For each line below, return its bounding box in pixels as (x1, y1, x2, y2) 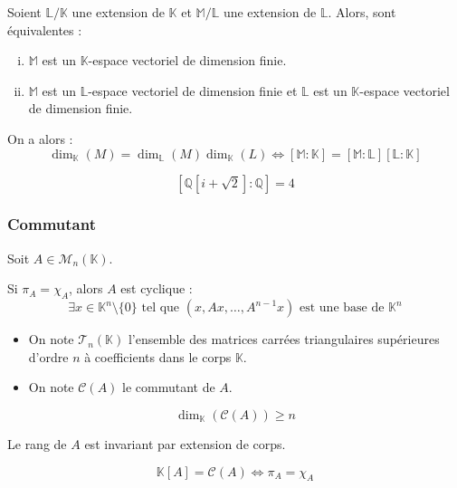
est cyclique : (120, 279, 193, 298)
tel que (141, 301, 180, 315)
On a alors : (7, 129, 73, 148)
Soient (7, 3, 42, 21)
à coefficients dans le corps (84, 347, 232, 366)
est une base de (299, 301, 385, 315)
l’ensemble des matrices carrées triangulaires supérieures (128, 330, 440, 349)
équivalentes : (7, 20, 82, 39)
